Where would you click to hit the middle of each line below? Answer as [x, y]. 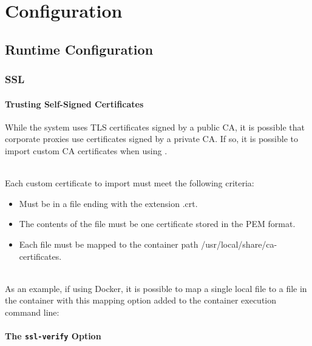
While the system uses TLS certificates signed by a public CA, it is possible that [155, 127]
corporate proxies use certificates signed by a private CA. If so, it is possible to [151, 139]
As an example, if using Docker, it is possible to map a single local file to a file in [156, 288]
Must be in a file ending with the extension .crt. [108, 203]
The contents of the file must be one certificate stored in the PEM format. [157, 224]
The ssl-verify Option [53, 336]
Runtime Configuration [79, 49]
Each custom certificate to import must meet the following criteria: [130, 183]
